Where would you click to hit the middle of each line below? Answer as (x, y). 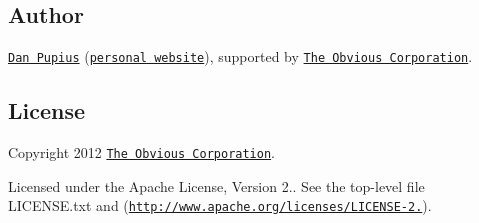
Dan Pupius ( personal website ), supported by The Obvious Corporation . (240, 56)
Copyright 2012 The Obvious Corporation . (141, 152)
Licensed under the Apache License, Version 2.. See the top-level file (216, 185)
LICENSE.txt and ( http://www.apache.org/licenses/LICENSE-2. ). (220, 205)
